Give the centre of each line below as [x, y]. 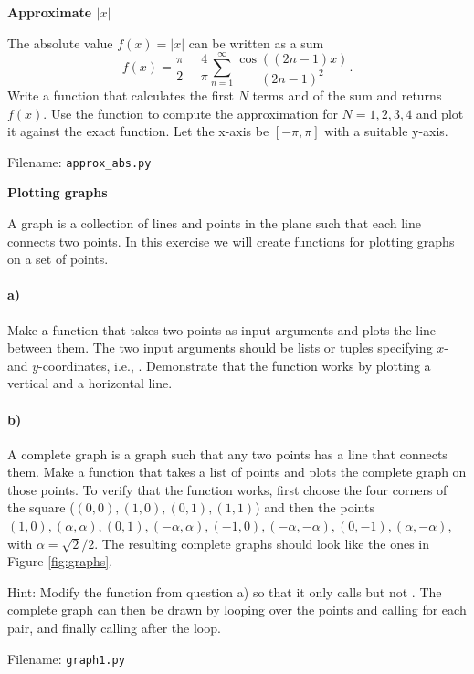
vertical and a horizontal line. [90, 383]
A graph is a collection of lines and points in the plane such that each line [215, 222]
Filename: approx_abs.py [79, 161]
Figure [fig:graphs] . [60, 561]
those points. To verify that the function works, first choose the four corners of [227, 489]
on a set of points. [58, 259]
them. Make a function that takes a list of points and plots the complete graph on [237, 472]
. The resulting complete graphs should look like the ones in [262, 543]
